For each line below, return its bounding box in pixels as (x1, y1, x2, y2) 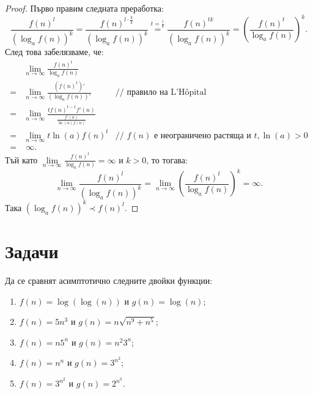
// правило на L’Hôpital (115, 88, 207, 97)
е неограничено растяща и (153, 131, 251, 140)
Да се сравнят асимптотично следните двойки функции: (5, 273, 213, 286)
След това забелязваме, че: (5, 45, 104, 58)
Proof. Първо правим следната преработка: (5, 2, 164, 14)
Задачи (5, 239, 59, 263)
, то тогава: (146, 153, 188, 166)
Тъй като (5, 153, 38, 166)
